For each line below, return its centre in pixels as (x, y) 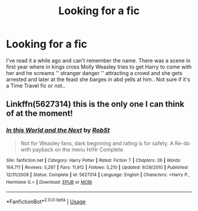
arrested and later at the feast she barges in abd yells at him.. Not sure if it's (98, 79)
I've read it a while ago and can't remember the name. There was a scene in (98, 60)
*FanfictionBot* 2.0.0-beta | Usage (46, 201)
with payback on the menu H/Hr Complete (72, 150)
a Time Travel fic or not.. (36, 85)
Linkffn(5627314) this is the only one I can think (95, 104)
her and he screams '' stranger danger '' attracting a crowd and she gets (94, 73)
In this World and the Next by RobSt (58, 130)
